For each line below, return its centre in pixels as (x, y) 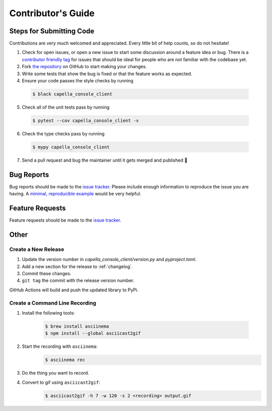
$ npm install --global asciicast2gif (93, 333)
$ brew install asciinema (77, 326)
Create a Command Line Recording (53, 303)
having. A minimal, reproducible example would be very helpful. (75, 194)
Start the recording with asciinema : (60, 346)
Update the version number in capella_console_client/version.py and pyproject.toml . (109, 260)
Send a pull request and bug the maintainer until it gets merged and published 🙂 (105, 160)
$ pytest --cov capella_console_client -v (86, 120)
